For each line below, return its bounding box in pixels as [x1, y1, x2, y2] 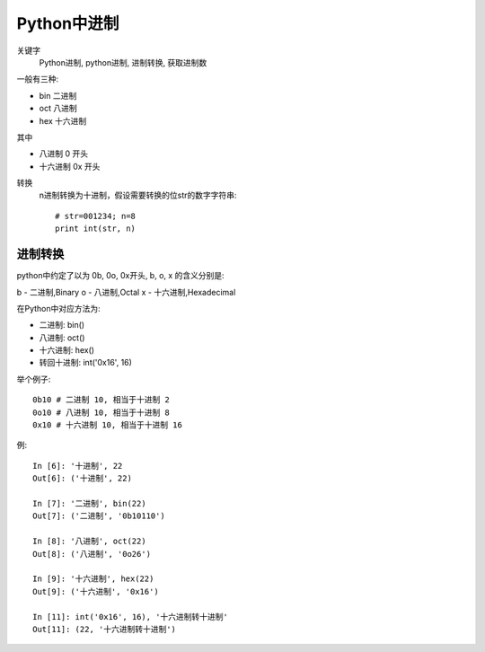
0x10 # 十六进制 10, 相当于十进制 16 [32, 420, 183, 430]
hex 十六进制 [39, 115, 87, 126]
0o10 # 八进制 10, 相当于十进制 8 [32, 407, 171, 418]
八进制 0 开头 [39, 148, 89, 159]
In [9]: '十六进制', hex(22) [32, 574, 154, 584]
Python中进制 [16, 13, 119, 33]
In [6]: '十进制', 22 [32, 461, 123, 471]
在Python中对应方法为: [16, 303, 101, 313]
